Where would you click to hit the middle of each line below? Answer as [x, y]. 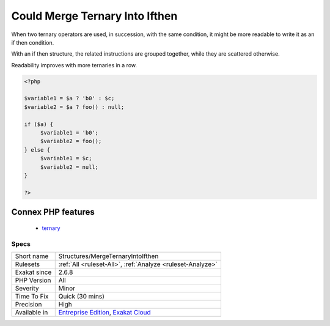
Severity [27, 288]
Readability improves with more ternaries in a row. [74, 65]
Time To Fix [32, 296]
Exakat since [33, 272]
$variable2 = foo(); [71, 141]
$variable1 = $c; [66, 158]
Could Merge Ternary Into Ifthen [94, 16]
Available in [31, 312]
